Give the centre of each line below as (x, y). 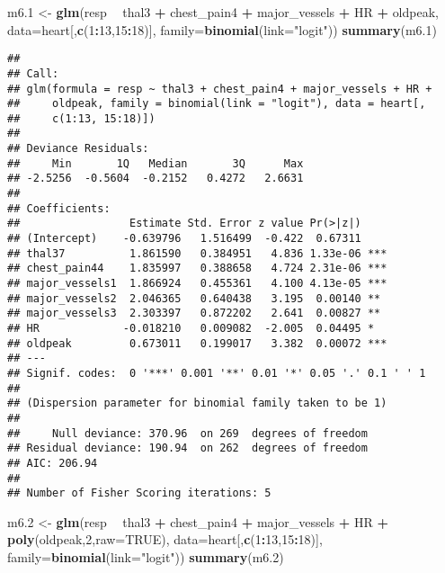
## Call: (33, 73)
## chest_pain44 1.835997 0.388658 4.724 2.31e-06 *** (197, 269)
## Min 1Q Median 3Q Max (156, 163)
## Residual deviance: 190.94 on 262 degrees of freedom (187, 448)
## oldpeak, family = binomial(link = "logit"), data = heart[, (217, 104)
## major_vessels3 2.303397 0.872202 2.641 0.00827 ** (194, 313)
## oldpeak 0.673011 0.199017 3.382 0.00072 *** (197, 343)
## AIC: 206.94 (53, 463)
